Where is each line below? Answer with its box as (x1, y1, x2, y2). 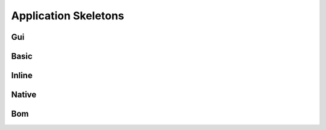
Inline (11, 70, 33, 81)
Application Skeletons (11, 9, 124, 22)
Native (11, 90, 37, 100)
